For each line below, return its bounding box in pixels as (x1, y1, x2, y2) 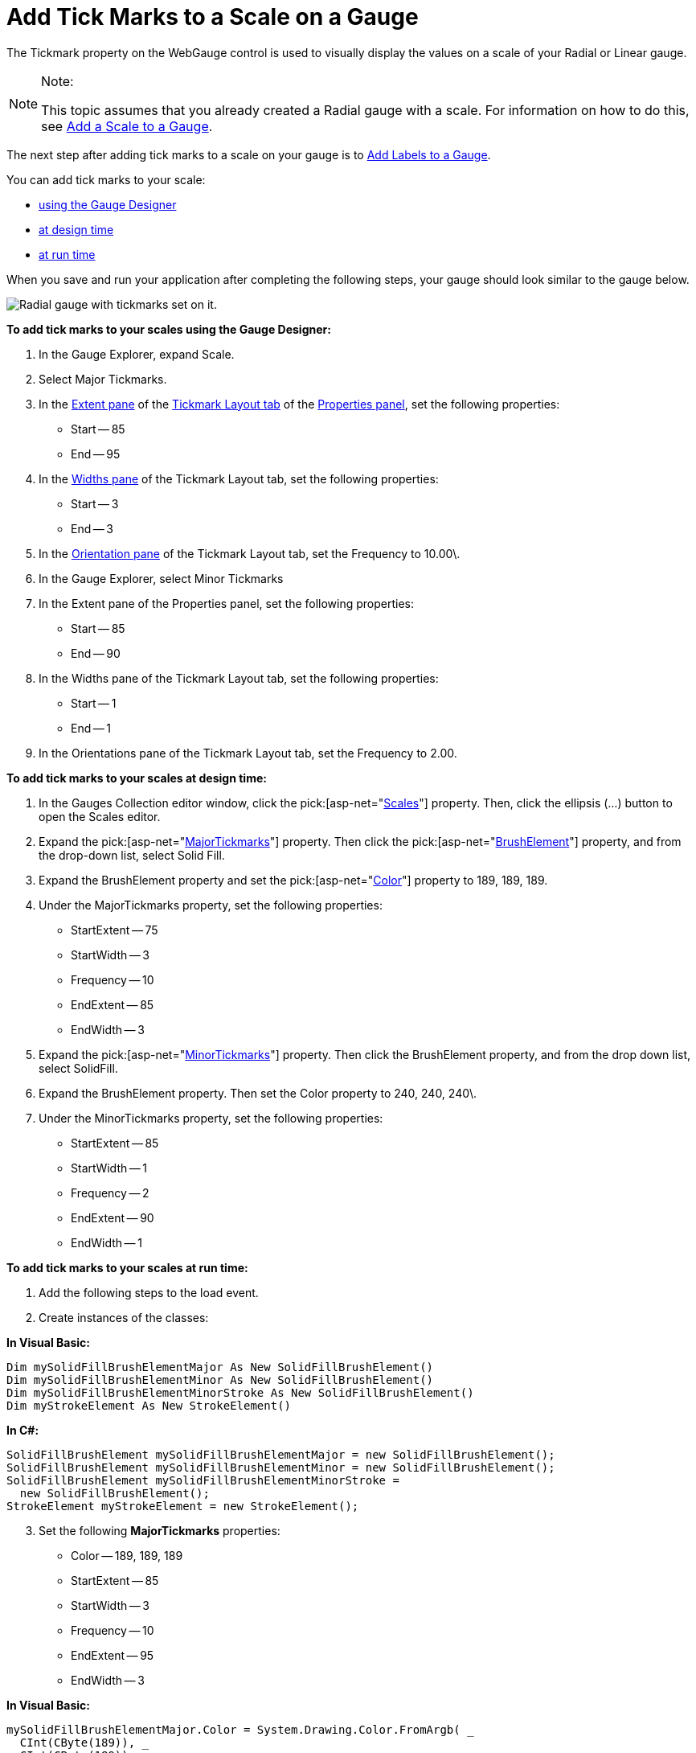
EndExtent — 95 (71, 1648, 154, 1662)
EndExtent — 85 (71, 997, 154, 1012)
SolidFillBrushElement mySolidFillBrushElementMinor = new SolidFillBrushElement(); (6, 1460, 555, 1474)
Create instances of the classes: (39, 1310, 209, 1324)
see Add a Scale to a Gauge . (41, 117, 213, 134)
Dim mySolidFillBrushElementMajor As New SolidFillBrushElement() (6, 1360, 434, 1373)
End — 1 (71, 720, 112, 735)
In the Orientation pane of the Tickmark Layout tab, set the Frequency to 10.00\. (39, 546, 461, 560)
